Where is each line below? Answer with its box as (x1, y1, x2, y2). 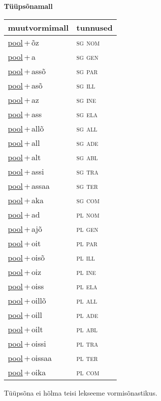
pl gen (76, 223, 98, 234)
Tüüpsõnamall (4, 1, 53, 11)
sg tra (76, 165, 98, 177)
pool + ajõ (8, 223, 42, 234)
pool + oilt (8, 323, 43, 335)
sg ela (76, 108, 98, 120)
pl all (76, 294, 97, 306)
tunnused (76, 21, 113, 33)
